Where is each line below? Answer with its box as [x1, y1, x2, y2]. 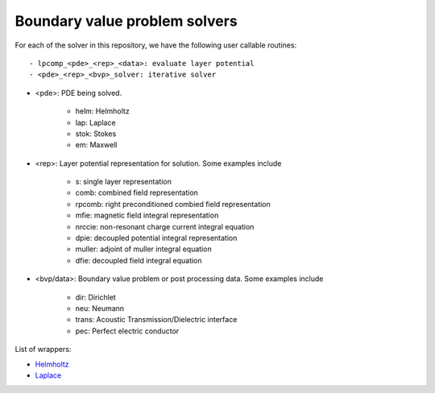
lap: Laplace [75, 118, 116, 127]
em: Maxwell [75, 140, 118, 150]
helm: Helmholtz [75, 106, 130, 116]
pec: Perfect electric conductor [75, 326, 180, 336]
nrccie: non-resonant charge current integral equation [75, 221, 255, 231]
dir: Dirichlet [75, 292, 116, 302]
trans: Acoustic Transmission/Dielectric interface [75, 315, 238, 325]
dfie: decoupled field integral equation [75, 255, 202, 265]
